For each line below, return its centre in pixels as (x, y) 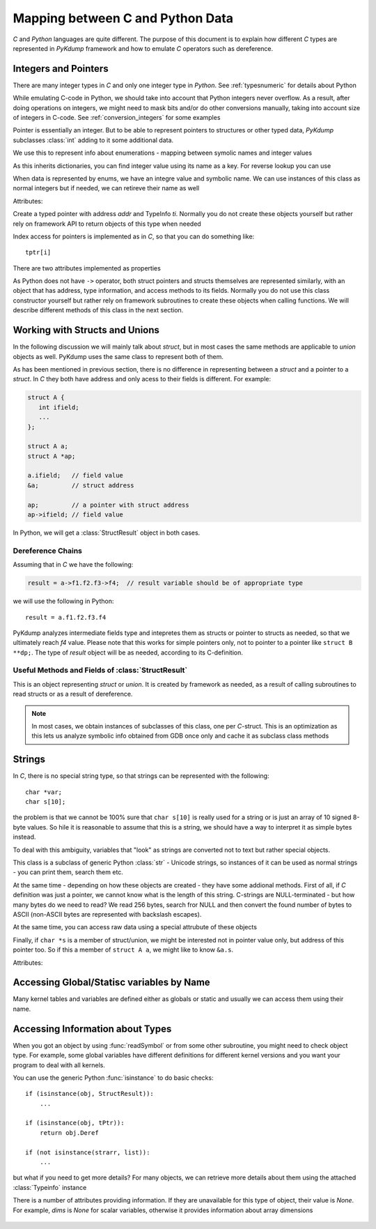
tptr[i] (38, 252)
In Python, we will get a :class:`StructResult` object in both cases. (107, 533)
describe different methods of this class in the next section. (98, 310)
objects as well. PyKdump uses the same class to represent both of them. (118, 356)
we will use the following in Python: (63, 601)
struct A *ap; (52, 456)
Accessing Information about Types (92, 1029)
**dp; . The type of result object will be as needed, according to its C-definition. (128, 652)
